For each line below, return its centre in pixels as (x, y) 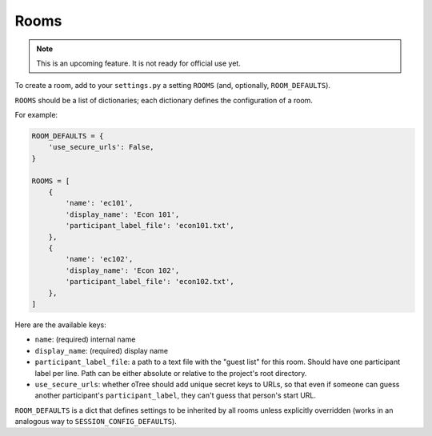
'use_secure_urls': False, (102, 147)
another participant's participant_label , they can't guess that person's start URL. (175, 395)
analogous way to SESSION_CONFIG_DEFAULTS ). (96, 422)
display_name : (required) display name (101, 350)
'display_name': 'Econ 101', (122, 214)
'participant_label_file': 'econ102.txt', (150, 282)
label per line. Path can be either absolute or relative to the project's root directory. (171, 373)
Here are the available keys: (61, 325)
